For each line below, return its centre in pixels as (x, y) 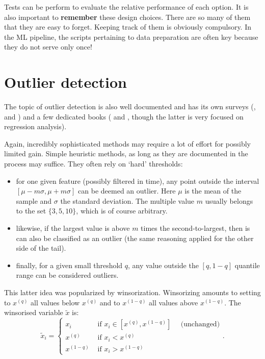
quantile (247, 265)
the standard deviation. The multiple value (127, 200)
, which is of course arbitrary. (122, 211)
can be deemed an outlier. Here (127, 191)
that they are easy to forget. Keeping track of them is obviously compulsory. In (128, 27)
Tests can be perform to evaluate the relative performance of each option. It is (126, 7)
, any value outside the (163, 265)
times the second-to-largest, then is (195, 228)
